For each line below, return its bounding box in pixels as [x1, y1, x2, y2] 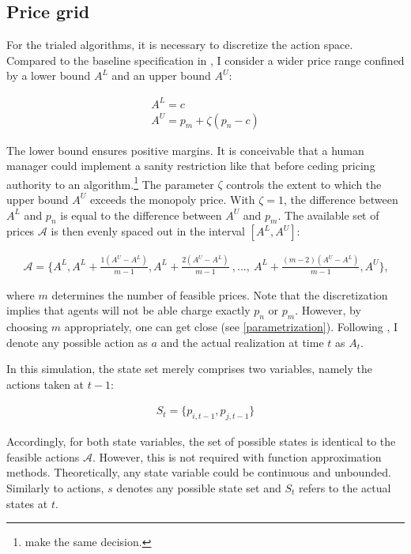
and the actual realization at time [160, 334, 324, 350]
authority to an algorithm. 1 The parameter [6, 173, 214, 192]
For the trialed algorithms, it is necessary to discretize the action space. [6, 36, 353, 53]
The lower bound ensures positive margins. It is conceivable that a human [6, 141, 364, 158]
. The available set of [277, 206, 379, 223]
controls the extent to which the [226, 175, 382, 192]
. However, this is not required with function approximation [92, 448, 382, 465]
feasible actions [6, 448, 80, 465]
